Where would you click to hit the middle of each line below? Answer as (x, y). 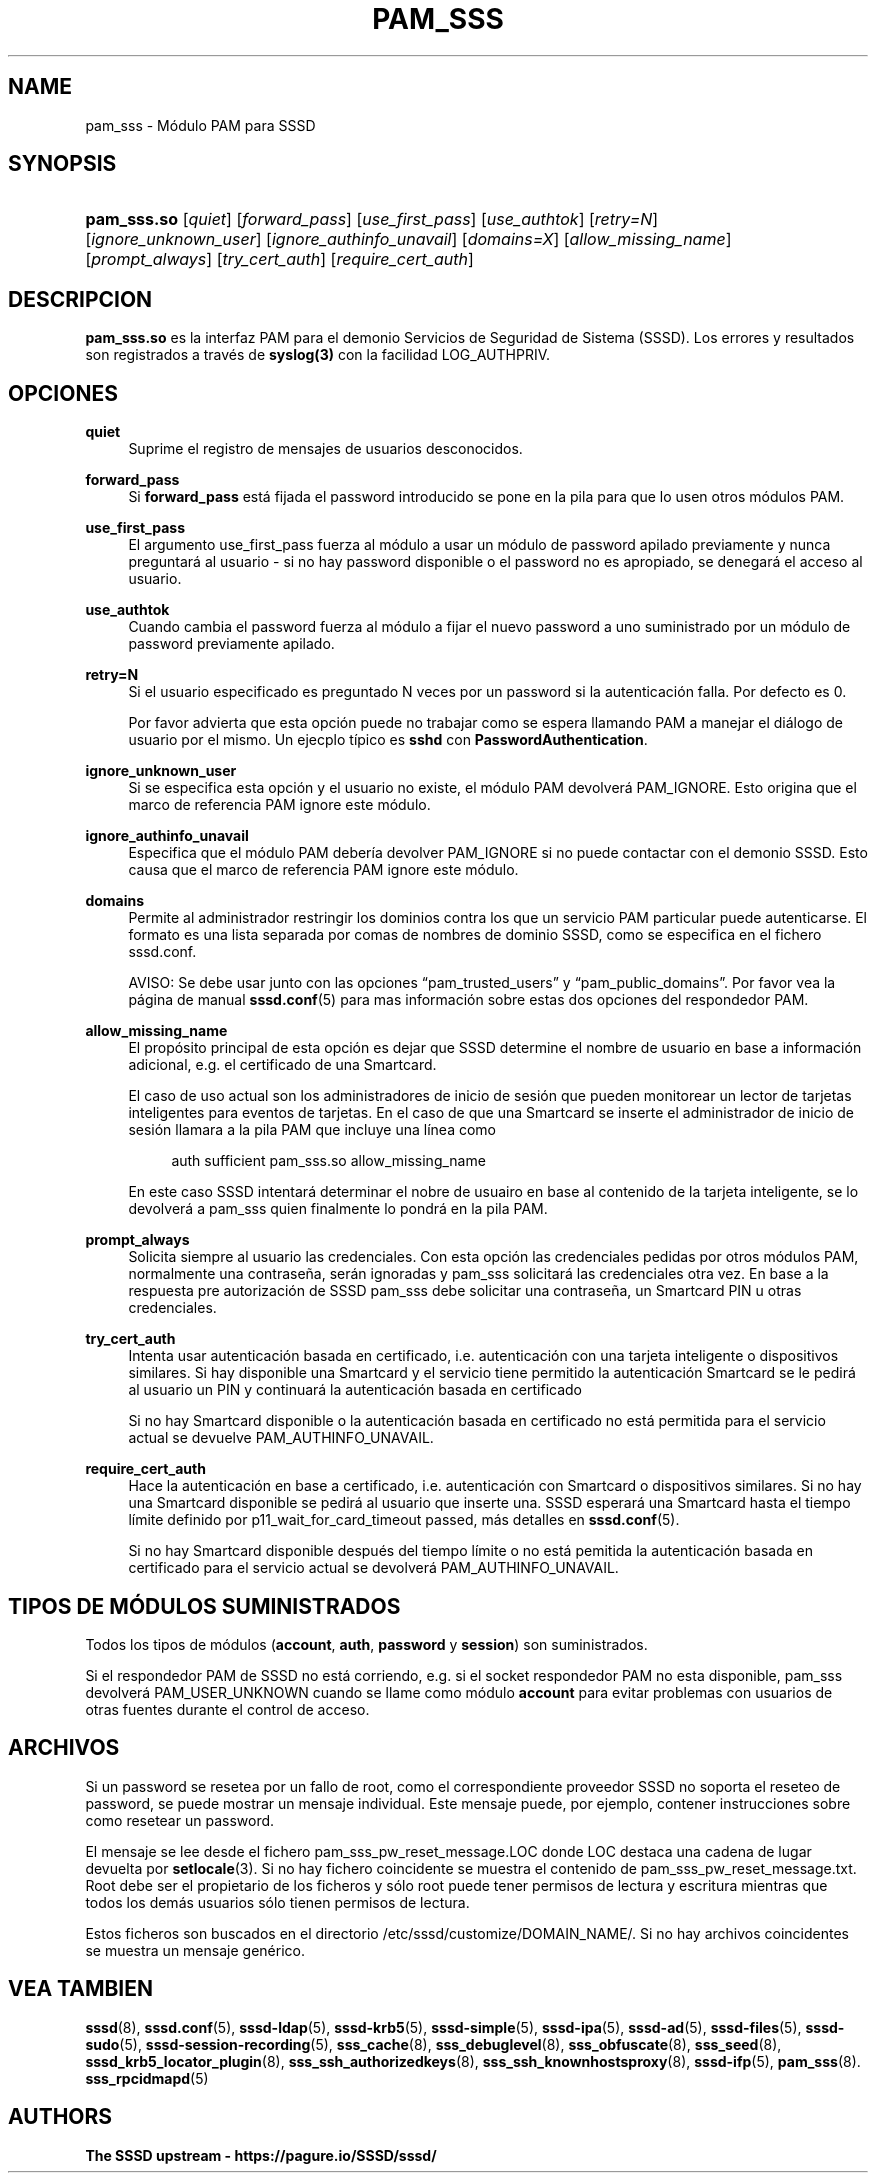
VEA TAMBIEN (81, 1989)
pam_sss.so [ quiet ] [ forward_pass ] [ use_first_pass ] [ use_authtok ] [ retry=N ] (372, 219)
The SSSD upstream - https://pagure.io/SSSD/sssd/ (261, 2155)
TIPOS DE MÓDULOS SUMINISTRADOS (204, 1606)
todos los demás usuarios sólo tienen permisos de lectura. (277, 1902)
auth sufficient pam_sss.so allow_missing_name (328, 1161)
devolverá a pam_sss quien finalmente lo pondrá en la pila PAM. (338, 1209)
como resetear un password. (180, 1820)
